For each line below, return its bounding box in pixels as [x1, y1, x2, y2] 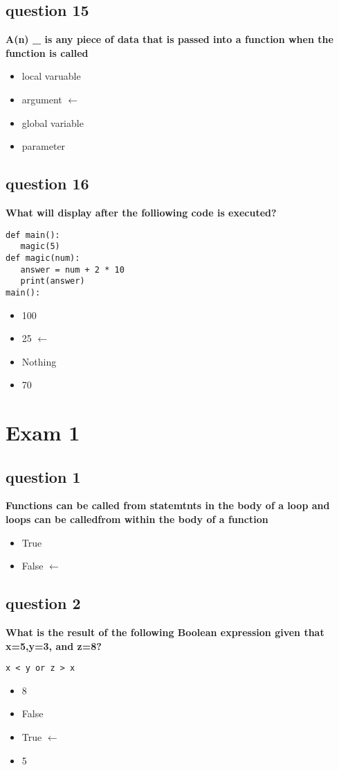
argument [21, 92, 62, 106]
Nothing [21, 354, 57, 368]
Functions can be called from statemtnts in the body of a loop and [6, 498, 330, 513]
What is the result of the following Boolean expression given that [6, 625, 324, 640]
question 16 [6, 173, 89, 194]
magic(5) [20, 241, 60, 252]
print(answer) [20, 276, 85, 286]
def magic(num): [6, 253, 80, 263]
